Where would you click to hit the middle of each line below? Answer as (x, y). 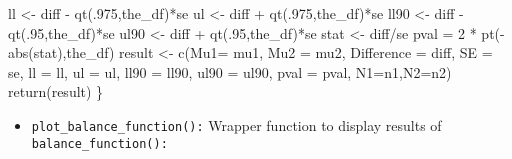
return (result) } (56, 91)
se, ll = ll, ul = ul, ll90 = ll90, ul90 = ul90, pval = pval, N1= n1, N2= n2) (230, 71)
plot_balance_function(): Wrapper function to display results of (236, 124)
